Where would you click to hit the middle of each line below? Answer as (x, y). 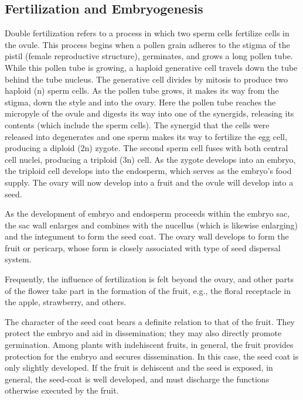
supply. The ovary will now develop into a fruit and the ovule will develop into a (149, 182)
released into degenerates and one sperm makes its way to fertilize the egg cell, (146, 136)
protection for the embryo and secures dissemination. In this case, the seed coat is (152, 356)
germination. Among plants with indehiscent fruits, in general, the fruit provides (149, 345)
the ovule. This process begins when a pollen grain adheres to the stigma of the (147, 44)
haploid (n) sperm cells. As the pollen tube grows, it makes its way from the (142, 90)
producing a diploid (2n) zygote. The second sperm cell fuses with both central (147, 148)
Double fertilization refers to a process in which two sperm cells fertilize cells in (147, 33)
